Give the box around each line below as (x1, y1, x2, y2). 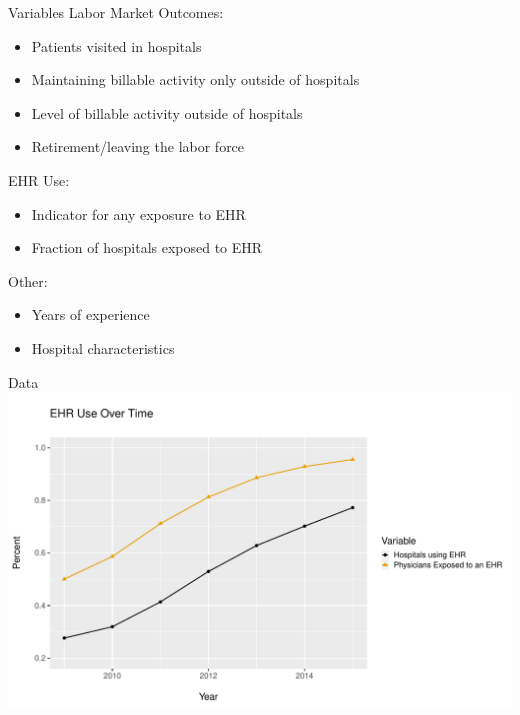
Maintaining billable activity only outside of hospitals (31, 69, 360, 90)
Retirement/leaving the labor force (31, 136, 245, 157)
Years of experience (31, 304, 150, 325)
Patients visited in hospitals (31, 35, 202, 56)
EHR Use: (8, 169, 70, 190)
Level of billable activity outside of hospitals (31, 102, 303, 123)
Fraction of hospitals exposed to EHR (31, 237, 263, 258)
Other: (8, 270, 48, 291)
